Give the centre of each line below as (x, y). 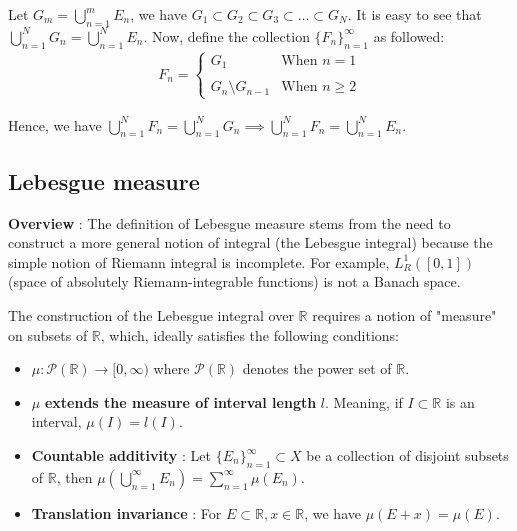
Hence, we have (55, 124)
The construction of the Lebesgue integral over (151, 315)
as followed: (409, 35)
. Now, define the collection (226, 35)
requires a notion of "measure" (404, 315)
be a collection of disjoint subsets (407, 455)
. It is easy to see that (414, 14)
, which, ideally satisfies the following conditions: (250, 334)
